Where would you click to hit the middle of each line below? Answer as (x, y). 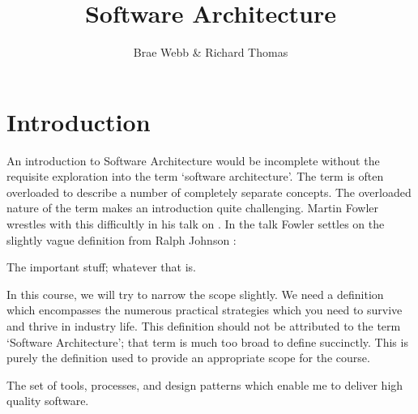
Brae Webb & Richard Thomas (211, 52)
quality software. (48, 401)
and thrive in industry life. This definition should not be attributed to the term (204, 326)
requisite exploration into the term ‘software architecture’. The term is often (195, 176)
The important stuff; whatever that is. (101, 267)
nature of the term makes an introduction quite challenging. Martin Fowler (193, 208)
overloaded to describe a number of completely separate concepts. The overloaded (209, 192)
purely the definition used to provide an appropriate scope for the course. (188, 358)
